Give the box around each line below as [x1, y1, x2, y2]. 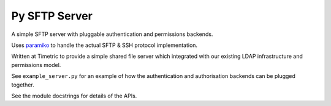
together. [11, 81, 35, 88]
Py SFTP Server [11, 9, 93, 23]
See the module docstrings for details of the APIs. [11, 92, 137, 99]
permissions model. [11, 61, 61, 68]
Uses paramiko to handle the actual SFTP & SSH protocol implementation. [11, 41, 198, 49]
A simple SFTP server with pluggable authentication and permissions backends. [11, 30, 213, 38]
